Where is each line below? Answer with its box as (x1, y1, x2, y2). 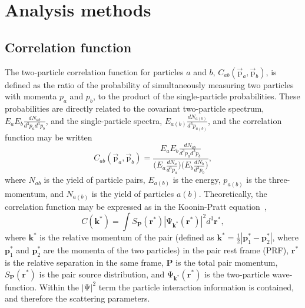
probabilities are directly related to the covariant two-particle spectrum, (5, 102, 264, 114)
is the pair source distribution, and (39, 267, 165, 280)
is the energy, (173, 173, 221, 186)
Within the (39, 280, 79, 293)
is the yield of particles (91, 188, 174, 200)
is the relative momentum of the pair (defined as (39, 231, 214, 243)
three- (268, 173, 290, 186)
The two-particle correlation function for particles (5, 65, 184, 78)
